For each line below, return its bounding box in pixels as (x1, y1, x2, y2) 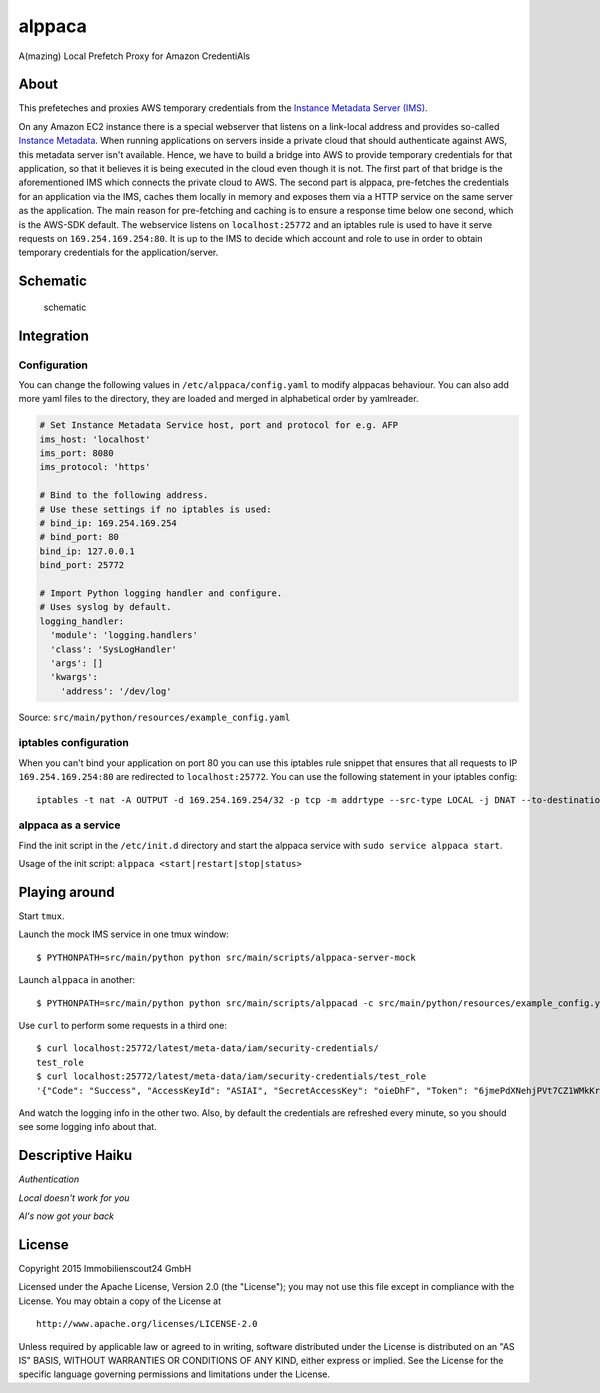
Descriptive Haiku (18, 1147, 133, 1164)
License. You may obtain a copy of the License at (18, 1295, 222, 1307)
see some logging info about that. (18, 1121, 157, 1133)
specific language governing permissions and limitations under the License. (18, 1368, 330, 1380)
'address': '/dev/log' (60, 685, 172, 697)
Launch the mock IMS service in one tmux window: (18, 928, 229, 940)
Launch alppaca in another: (18, 974, 135, 986)
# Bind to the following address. (39, 490, 209, 501)
